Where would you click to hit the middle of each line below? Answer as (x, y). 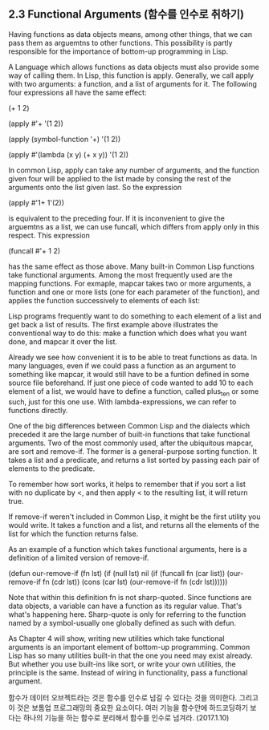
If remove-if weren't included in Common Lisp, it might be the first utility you (134, 517)
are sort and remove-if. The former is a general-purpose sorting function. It (133, 451)
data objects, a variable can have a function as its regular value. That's (125, 606)
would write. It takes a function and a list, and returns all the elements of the (134, 525)
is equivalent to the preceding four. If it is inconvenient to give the (116, 218)
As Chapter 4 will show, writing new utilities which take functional (116, 638)
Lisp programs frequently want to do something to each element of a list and (135, 316)
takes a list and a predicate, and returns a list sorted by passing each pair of (134, 460)
